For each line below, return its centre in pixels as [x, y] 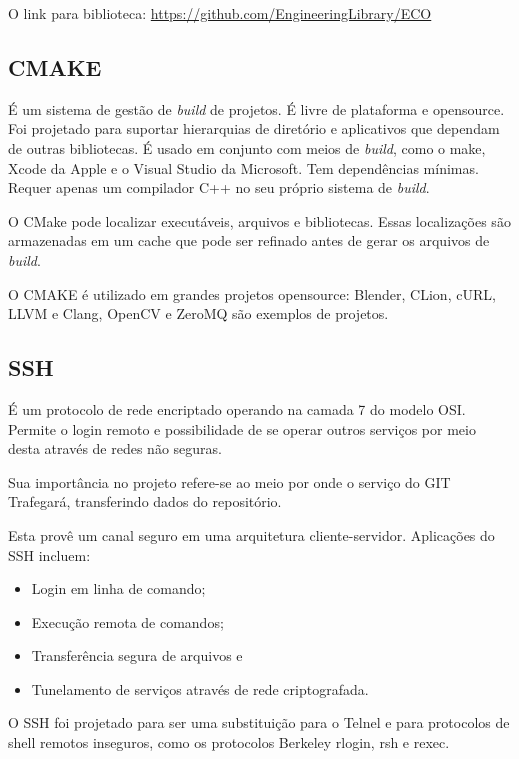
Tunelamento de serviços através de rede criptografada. [200, 688]
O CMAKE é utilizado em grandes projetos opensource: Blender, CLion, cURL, [252, 293]
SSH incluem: [49, 554]
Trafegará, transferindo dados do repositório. [145, 501]
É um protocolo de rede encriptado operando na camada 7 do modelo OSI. [237, 408]
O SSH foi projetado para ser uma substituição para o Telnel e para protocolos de [259, 722]
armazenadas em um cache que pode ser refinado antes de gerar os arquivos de [249, 240]
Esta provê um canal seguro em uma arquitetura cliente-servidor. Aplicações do [251, 534]
